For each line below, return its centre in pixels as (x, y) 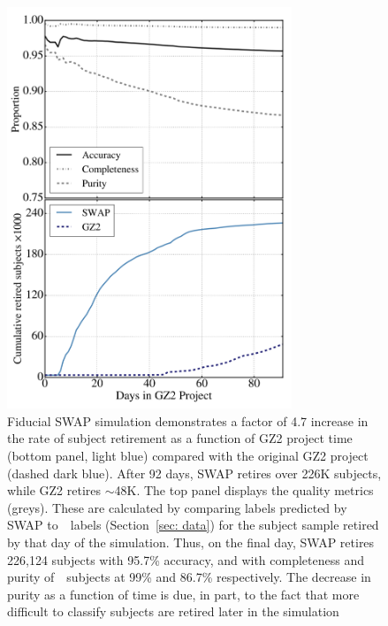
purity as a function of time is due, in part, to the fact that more (183, 594)
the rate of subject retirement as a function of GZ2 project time (180, 438)
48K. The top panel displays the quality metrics (244, 490)
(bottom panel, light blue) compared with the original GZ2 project (188, 455)
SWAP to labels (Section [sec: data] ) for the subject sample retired (193, 525)
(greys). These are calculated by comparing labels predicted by (177, 507)
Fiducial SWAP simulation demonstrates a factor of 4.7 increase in (188, 420)
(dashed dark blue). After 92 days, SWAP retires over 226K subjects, (194, 473)
